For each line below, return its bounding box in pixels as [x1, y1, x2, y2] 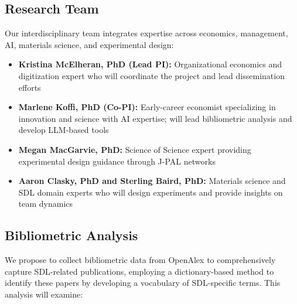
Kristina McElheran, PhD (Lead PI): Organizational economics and [18, 58, 282, 70]
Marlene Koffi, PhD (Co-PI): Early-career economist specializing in [18, 101, 276, 113]
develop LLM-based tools [18, 124, 109, 136]
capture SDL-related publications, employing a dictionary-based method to [5, 265, 274, 277]
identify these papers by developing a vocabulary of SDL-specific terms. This [5, 276, 281, 289]
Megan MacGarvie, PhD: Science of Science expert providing [18, 143, 251, 155]
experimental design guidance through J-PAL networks [18, 155, 216, 167]
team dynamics [18, 197, 73, 210]
